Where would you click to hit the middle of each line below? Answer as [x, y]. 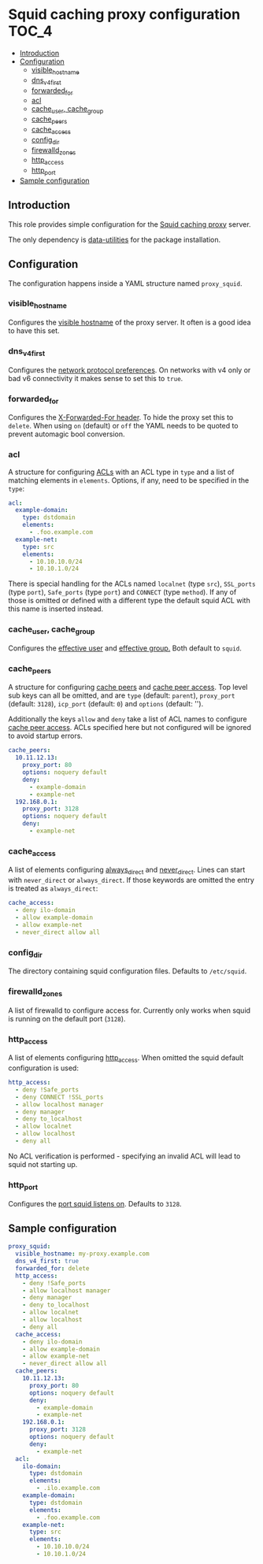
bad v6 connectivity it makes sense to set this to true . [96, 378]
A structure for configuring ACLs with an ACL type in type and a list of [121, 472]
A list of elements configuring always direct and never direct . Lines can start [127, 871]
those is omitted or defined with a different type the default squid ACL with [129, 601]
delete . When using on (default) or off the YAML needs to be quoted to [123, 426]
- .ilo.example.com [69, 1488]
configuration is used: [43, 1068]
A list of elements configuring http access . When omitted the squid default [126, 1059]
